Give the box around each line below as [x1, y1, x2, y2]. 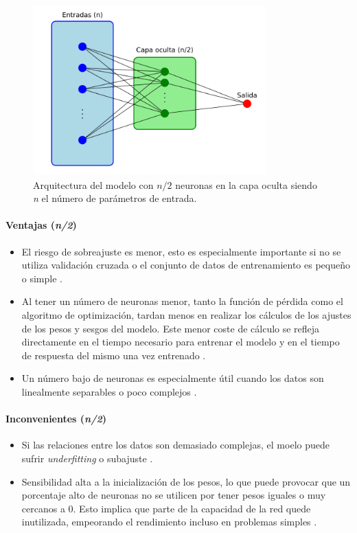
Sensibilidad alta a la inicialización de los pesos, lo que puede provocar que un [21, 474, 351, 488]
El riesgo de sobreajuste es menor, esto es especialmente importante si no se [21, 244, 341, 258]
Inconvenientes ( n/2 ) [5, 411, 107, 426]
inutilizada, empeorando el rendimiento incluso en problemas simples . [21, 514, 317, 529]
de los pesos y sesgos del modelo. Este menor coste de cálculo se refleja [21, 321, 320, 335]
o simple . [21, 271, 62, 285]
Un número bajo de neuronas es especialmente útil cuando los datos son [21, 371, 324, 385]
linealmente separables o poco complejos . [21, 385, 197, 399]
